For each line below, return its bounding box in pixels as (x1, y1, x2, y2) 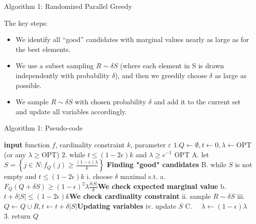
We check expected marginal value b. (98, 181, 226, 191)
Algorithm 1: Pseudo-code (4, 123, 83, 133)
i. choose (86, 171, 113, 181)
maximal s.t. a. (120, 171, 166, 181)
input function (4, 139, 50, 149)
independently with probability (15, 70, 110, 80)
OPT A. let (174, 149, 209, 159)
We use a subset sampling (15, 60, 94, 71)
